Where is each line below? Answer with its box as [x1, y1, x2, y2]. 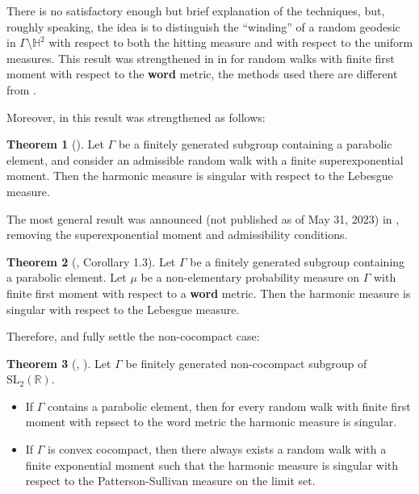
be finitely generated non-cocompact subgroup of [125, 354, 367, 371]
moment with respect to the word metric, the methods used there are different [6, 65, 398, 82]
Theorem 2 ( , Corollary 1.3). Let [6, 253, 176, 270]
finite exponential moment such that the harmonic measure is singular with [25, 456, 399, 473]
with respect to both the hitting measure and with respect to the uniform [48, 34, 413, 51]
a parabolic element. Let [6, 269, 127, 286]
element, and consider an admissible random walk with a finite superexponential [6, 151, 404, 168]
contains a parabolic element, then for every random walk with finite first [48, 397, 411, 414]
